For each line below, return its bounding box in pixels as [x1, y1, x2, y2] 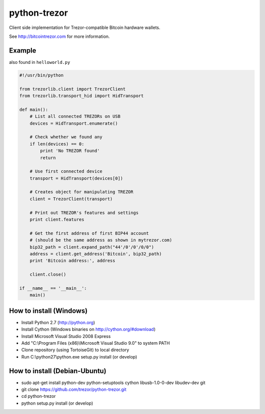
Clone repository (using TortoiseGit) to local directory [21, 347, 130, 353]
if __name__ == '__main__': [19, 285, 87, 291]
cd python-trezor [21, 393, 56, 399]
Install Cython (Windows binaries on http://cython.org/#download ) [21, 327, 156, 332]
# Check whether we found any [29, 134, 103, 140]
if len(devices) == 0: [29, 141, 84, 147]
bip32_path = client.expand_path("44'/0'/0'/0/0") [29, 244, 154, 250]
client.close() [29, 272, 66, 277]
